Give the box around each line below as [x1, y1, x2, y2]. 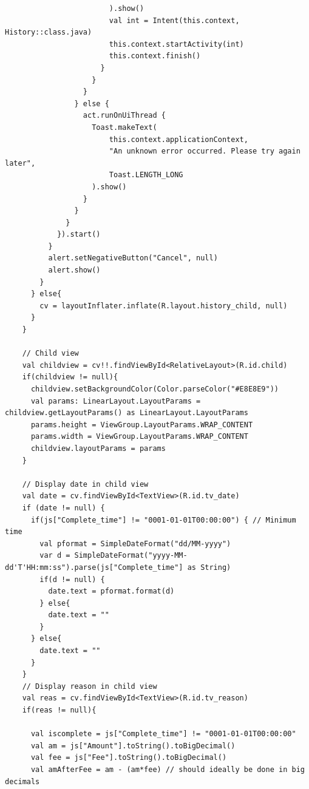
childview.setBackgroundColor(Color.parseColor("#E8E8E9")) [30, 385, 279, 393]
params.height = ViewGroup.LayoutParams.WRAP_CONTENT [30, 420, 253, 429]
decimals [5, 777, 40, 786]
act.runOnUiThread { [83, 111, 166, 120]
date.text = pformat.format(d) [48, 587, 175, 596]
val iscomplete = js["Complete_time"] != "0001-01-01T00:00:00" [30, 730, 296, 739]
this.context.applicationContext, [109, 135, 248, 144]
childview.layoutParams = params [30, 444, 166, 453]
